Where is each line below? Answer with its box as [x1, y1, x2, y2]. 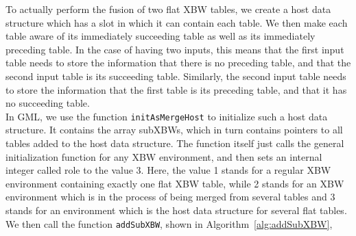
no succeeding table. [5, 96, 90, 110]
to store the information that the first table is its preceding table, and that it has [5, 82, 347, 96]
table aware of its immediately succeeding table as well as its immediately [5, 29, 316, 43]
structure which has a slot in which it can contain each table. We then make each [5, 15, 348, 29]
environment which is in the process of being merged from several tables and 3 [5, 189, 335, 204]
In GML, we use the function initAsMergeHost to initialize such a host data [5, 109, 328, 123]
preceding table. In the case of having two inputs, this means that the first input [5, 42, 344, 56]
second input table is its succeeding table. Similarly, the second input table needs [5, 68, 346, 83]
